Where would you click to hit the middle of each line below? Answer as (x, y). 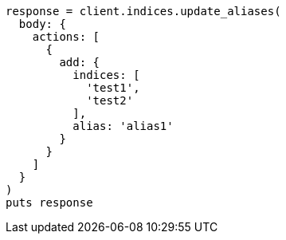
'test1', (113, 88)
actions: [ (66, 37)
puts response (49, 203)
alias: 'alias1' (123, 126)
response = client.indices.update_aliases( (143, 11)
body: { (42, 24)
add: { (80, 62)
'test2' (110, 100)
